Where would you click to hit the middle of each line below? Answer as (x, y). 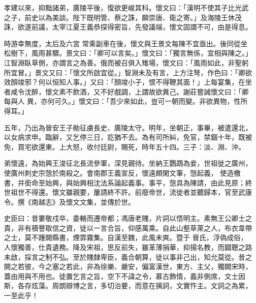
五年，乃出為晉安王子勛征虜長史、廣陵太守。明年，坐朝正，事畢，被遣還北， (128, 127)
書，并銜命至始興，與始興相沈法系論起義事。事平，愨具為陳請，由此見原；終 (128, 182)
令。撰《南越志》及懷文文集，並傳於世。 (69, 201)
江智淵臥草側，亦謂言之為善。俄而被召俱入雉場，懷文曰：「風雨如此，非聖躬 (126, 62)
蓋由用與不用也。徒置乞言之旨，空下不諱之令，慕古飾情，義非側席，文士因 (125, 276)
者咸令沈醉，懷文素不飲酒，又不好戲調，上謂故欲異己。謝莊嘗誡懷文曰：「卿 (126, 91)
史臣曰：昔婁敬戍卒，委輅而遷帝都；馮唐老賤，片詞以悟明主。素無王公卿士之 (128, 218)
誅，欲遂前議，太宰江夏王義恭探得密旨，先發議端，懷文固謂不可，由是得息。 (128, 27)
